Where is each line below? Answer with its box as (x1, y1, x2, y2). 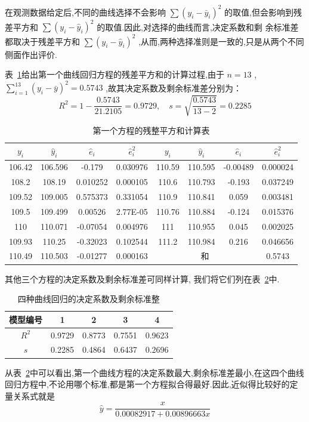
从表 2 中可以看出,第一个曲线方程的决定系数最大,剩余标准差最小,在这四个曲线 (5, 366, 304, 378)
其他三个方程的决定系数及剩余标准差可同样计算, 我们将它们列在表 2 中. (5, 272, 280, 285)
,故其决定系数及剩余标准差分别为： (106, 81, 242, 94)
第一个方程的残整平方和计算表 (92, 124, 210, 136)
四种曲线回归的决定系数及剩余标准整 (17, 292, 160, 305)
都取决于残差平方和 (5, 35, 80, 47)
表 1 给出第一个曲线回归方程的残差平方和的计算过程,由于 (5, 68, 224, 81)
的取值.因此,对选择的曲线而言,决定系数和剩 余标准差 (97, 20, 299, 32)
